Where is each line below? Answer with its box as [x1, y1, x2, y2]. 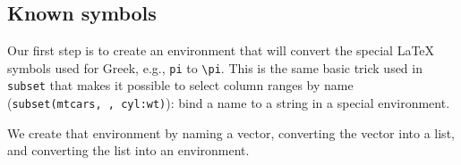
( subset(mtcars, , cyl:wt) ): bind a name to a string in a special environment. [7, 94, 450, 112]
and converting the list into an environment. [7, 141, 250, 160]
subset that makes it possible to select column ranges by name [7, 76, 354, 95]
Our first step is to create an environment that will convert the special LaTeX [7, 41, 435, 60]
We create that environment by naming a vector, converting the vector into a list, [7, 123, 455, 142]
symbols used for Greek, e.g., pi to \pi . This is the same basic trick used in [7, 58, 423, 77]
